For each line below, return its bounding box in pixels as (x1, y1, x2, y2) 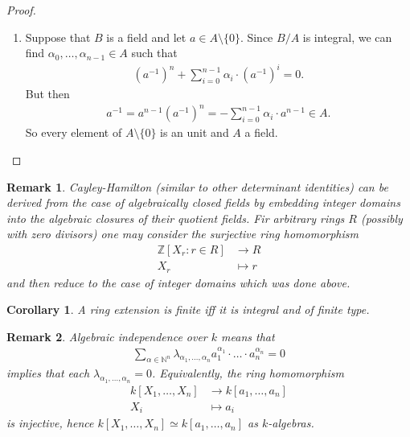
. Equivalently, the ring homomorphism (152, 365, 344, 381)
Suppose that (25, 28, 91, 45)
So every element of (25, 124, 122, 141)
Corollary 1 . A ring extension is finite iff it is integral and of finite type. (6, 301, 370, 318)
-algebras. (268, 414, 314, 431)
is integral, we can (302, 28, 392, 45)
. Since (240, 28, 273, 45)
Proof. (6, 2, 36, 18)
